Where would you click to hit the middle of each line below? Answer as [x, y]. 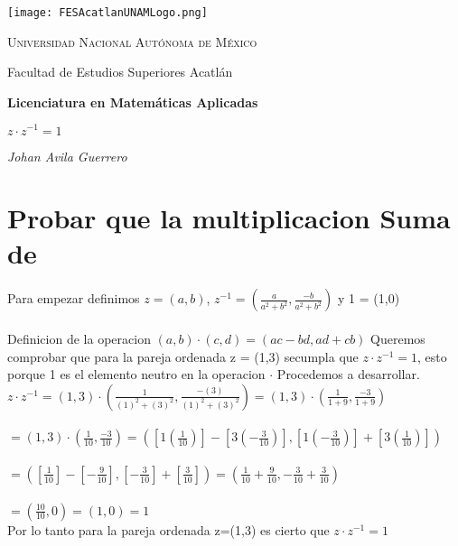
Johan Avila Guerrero [67, 156]
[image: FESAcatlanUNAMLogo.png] [107, 13]
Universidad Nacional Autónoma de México [132, 41]
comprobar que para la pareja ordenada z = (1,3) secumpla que [183, 356]
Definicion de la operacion [79, 339]
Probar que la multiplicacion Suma [229, 218]
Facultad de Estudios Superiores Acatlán [120, 72]
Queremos [398, 339]
